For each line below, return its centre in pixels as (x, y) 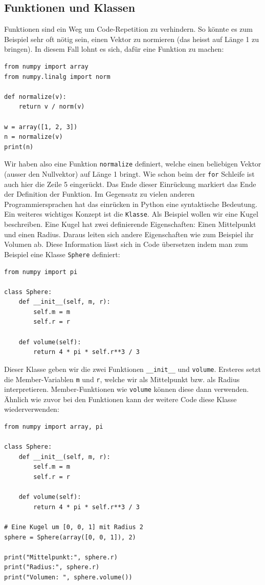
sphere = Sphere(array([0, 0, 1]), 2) (70, 537)
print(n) (19, 147)
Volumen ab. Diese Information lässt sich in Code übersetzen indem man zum (126, 244)
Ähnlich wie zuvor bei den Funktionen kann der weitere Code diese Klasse (120, 399)
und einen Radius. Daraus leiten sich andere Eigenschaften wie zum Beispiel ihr (129, 234)
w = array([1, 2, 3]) (41, 127)
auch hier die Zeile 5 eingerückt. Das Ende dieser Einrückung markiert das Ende (130, 184)
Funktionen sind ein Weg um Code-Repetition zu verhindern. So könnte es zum (128, 29)
